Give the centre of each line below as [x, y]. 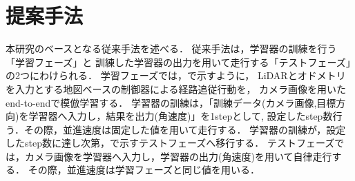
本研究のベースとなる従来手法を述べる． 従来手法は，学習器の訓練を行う [171, 49]
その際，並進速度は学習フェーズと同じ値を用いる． [144, 170]
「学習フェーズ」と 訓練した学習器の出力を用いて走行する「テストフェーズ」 [178, 62]
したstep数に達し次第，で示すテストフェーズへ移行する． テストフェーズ [170, 143]
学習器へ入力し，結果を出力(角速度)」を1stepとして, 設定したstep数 [181, 116]
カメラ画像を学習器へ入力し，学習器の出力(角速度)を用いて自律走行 [178, 156]
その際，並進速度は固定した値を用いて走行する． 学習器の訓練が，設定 [185, 129]
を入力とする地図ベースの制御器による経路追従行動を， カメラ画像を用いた [176, 88]
